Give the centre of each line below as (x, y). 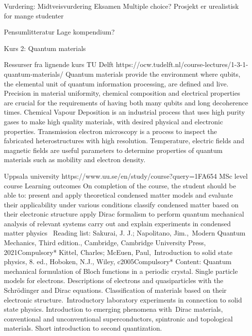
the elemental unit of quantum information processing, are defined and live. (116, 83)
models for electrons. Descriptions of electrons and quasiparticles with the (114, 280)
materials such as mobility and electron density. (75, 160)
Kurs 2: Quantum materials (45, 48)
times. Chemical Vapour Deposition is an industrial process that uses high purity (125, 112)
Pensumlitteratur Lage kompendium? (59, 32)
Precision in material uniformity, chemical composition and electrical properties (122, 93)
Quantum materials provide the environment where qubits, (153, 74)
